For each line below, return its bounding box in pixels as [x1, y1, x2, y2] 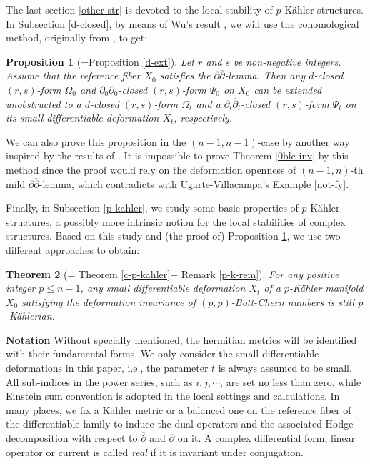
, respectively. [174, 110, 233, 125]
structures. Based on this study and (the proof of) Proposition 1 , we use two [6, 228, 341, 243]
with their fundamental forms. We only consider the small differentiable [6, 346, 319, 361]
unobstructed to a [6, 96, 81, 111]
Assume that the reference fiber [6, 68, 141, 83]
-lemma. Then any [224, 68, 306, 83]
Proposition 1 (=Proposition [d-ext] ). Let [6, 54, 194, 69]
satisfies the [159, 68, 211, 83]
